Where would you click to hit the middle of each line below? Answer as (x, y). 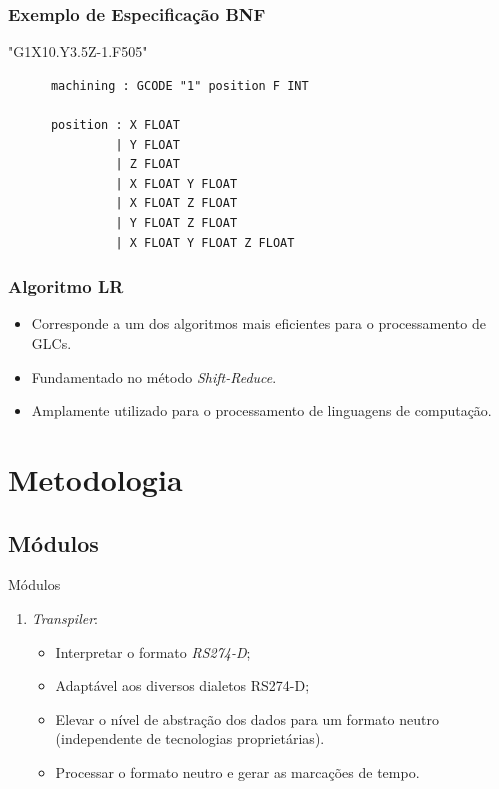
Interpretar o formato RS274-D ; (153, 651)
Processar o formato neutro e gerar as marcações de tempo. (237, 771)
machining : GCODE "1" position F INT (179, 85)
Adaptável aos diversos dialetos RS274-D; (182, 685)
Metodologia (95, 478)
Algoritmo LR (66, 286)
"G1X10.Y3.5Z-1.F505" (78, 51)
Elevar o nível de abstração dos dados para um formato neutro (247, 718)
